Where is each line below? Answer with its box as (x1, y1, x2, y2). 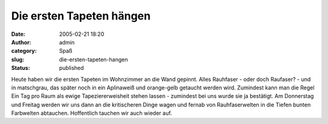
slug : (11, 55, 24, 63)
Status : (11, 64, 30, 72)
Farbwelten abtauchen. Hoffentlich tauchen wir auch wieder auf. (11, 109, 173, 117)
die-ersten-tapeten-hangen (59, 55, 128, 63)
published (59, 64, 84, 72)
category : (11, 47, 37, 55)
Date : (11, 30, 26, 38)
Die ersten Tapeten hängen (11, 9, 151, 22)
